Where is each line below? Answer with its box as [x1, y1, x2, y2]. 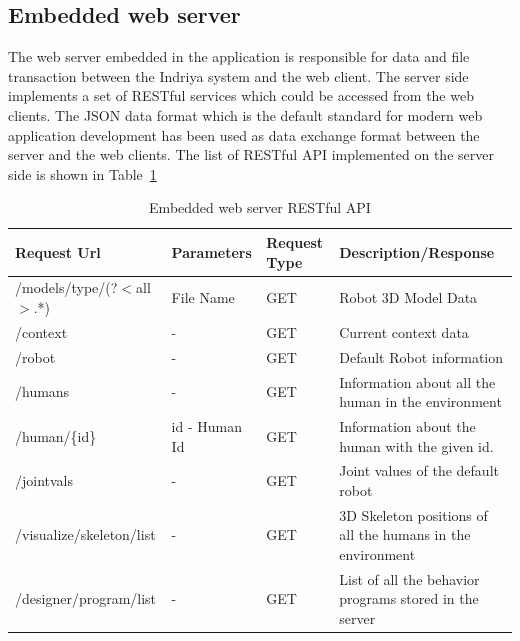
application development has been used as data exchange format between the [8, 124, 480, 145]
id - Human [171, 415, 242, 436]
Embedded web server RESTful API [149, 197, 371, 218]
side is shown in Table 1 [8, 163, 157, 184]
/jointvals [15, 470, 74, 491]
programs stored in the [339, 588, 479, 609]
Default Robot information [339, 346, 504, 367]
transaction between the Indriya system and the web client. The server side [8, 65, 469, 86]
